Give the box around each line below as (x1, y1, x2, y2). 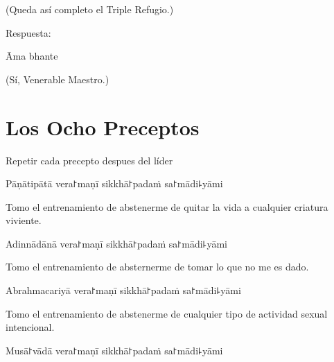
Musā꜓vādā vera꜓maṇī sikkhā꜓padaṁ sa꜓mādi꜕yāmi (6, 343, 223, 357)
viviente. (6, 213, 42, 227)
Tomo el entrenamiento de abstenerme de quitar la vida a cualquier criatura (6, 199, 328, 214)
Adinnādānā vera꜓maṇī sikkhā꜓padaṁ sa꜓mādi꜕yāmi (6, 236, 227, 250)
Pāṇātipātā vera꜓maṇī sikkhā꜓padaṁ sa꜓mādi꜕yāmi (6, 176, 223, 191)
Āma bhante (6, 49, 58, 63)
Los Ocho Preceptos (6, 112, 200, 141)
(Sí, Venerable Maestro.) (6, 71, 109, 86)
